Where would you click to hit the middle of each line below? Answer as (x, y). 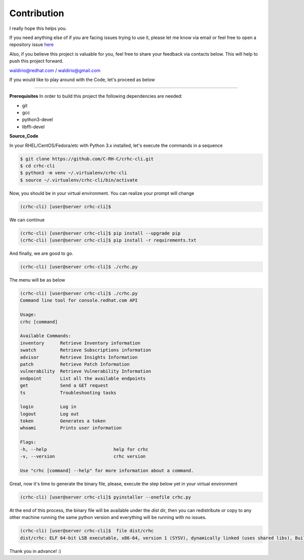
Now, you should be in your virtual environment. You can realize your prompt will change (102, 193)
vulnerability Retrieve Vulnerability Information (86, 371)
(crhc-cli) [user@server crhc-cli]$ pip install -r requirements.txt (108, 240)
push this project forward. (36, 61)
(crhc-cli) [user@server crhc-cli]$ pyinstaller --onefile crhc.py (106, 497)
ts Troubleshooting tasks (68, 393)
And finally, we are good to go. (41, 254)
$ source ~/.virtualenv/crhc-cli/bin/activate (79, 180)
